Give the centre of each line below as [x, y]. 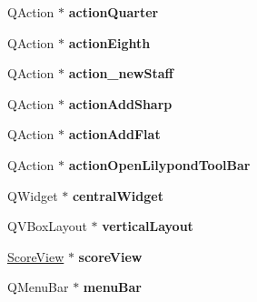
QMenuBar [38, 287]
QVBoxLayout [47, 226]
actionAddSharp [120, 103]
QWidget [33, 195]
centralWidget [118, 195]
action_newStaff [121, 73]
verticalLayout [148, 226]
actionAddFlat [114, 134]
